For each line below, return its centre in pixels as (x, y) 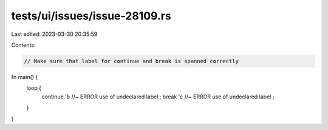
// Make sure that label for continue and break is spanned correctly (132, 61)
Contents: (23, 45)
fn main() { (25, 77)
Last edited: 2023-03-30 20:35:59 (54, 34)
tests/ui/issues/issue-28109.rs (91, 16)
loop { (34, 88)
